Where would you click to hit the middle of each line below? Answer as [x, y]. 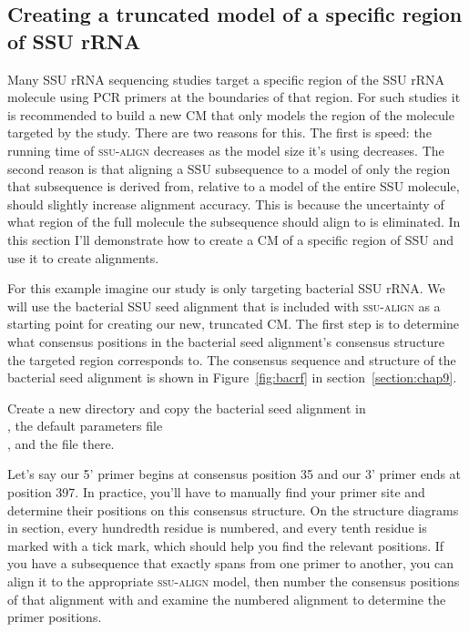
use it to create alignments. [83, 257]
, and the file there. [61, 443]
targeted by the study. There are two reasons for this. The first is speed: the [219, 133]
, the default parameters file [85, 426]
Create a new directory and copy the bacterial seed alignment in [187, 408]
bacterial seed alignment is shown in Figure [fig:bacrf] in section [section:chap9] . [232, 377]
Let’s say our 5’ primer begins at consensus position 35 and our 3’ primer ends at [234, 474]
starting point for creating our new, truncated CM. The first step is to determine [234, 324]
